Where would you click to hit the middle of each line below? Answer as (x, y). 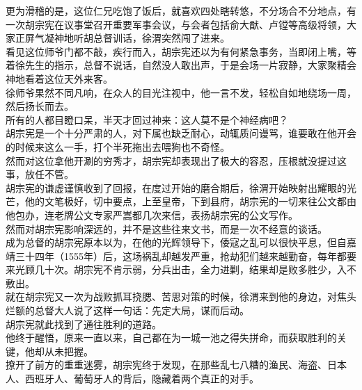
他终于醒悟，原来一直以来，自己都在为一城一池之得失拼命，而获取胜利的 (171, 338)
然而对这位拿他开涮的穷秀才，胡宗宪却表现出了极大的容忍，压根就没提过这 (176, 160)
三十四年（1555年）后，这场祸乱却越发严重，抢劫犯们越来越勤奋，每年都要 (186, 255)
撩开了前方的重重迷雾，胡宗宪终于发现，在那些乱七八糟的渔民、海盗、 (166, 365)
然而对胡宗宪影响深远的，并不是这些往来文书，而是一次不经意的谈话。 (166, 228)
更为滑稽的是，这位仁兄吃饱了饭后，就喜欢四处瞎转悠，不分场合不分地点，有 (181, 10)
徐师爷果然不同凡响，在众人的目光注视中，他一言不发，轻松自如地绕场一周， (181, 92)
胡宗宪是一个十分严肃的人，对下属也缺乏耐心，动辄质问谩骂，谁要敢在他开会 (181, 133)
